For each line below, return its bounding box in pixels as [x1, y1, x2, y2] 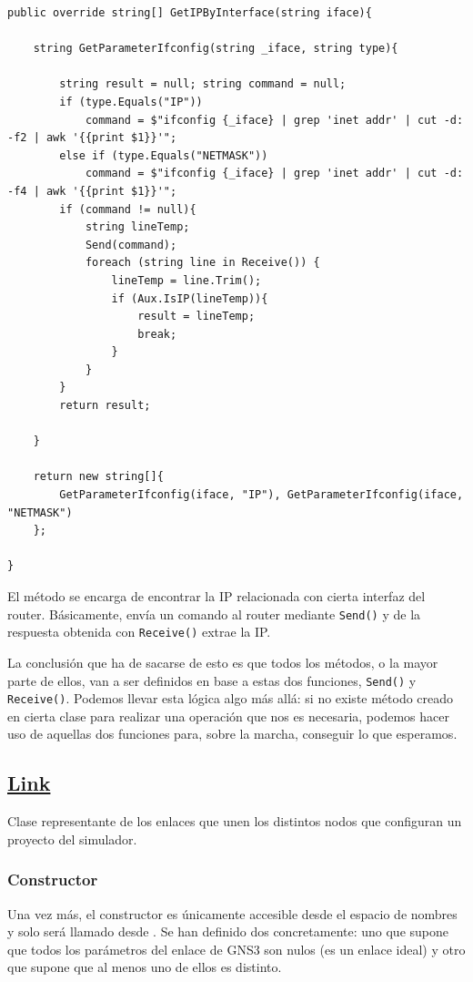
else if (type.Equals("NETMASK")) [59, 148, 268, 162]
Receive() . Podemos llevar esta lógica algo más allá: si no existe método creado [7, 689, 454, 708]
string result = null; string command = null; [59, 77, 347, 91]
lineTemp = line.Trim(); [111, 273, 262, 287]
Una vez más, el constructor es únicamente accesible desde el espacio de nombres [7, 904, 458, 923]
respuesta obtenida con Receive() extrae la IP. [7, 622, 271, 641]
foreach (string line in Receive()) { [85, 256, 320, 270]
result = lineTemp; [137, 310, 256, 323]
